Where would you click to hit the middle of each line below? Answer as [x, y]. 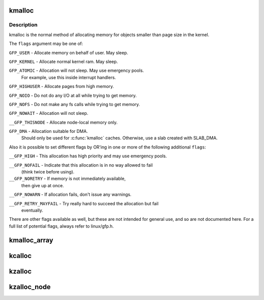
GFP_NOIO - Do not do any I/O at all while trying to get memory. [73, 95]
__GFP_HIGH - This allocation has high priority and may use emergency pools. [88, 156]
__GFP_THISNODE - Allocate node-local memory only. [63, 122]
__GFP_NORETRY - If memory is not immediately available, [67, 179]
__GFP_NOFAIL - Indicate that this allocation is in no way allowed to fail [81, 165]
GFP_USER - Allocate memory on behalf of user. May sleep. [69, 53]
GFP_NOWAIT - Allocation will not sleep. [49, 113]
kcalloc [20, 256]
